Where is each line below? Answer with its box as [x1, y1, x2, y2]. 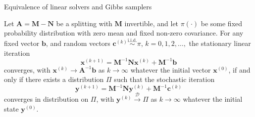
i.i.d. [127, 38, 137, 43]
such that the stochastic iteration [114, 74, 215, 84]
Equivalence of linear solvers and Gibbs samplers [4, 1, 152, 11]
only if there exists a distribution [4, 74, 104, 84]
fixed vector [4, 38, 40, 48]
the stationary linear [189, 38, 251, 48]
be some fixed [201, 18, 243, 28]
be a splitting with [56, 18, 112, 28]
